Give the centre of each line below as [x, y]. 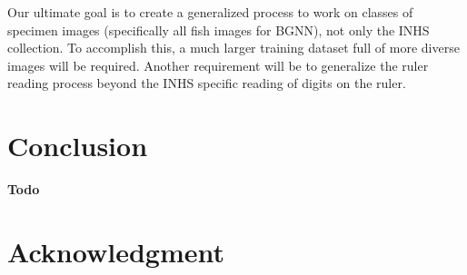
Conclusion [78, 146]
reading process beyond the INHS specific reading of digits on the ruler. [207, 83]
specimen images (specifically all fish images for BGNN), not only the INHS [219, 29]
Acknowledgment [116, 251]
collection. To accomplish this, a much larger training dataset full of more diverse [233, 48]
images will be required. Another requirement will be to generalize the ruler [218, 65]
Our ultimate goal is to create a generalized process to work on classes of [210, 12]
